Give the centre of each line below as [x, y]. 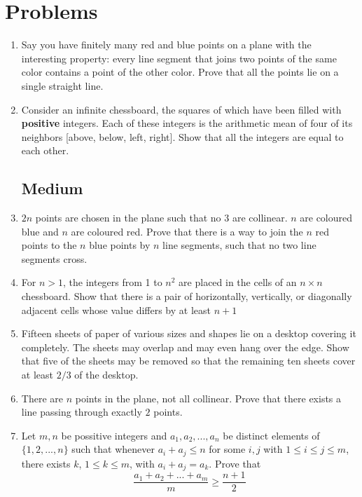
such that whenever [113, 449]
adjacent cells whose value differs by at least [116, 309]
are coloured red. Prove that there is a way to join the [187, 231]
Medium [52, 188]
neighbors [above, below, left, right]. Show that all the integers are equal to [182, 136]
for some [227, 449]
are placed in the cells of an [238, 282]
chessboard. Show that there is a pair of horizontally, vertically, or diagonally [187, 296]
